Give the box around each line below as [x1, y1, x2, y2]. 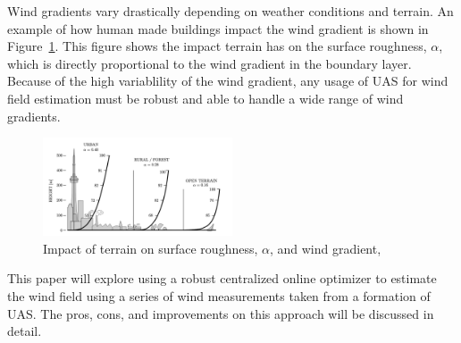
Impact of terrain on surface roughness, [43, 238, 258, 257]
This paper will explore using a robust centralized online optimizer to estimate [7, 269, 437, 288]
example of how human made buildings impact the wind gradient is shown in [7, 19, 429, 38]
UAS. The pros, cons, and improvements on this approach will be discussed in [7, 304, 434, 322]
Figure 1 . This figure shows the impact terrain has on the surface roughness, [7, 37, 427, 55]
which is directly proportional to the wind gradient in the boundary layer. [7, 54, 412, 72]
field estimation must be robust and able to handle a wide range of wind [7, 88, 404, 107]
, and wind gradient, [269, 238, 381, 257]
